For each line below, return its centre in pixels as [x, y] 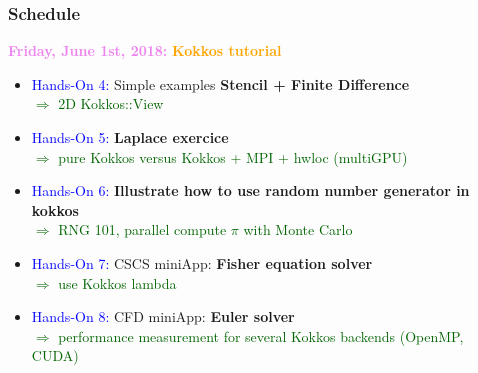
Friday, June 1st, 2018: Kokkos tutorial [145, 50]
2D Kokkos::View [111, 103]
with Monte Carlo [298, 229]
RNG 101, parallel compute [142, 229]
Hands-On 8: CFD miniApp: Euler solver [163, 316]
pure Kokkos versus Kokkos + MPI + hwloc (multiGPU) [233, 156]
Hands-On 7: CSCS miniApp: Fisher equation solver [202, 262]
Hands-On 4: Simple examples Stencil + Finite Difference [220, 83]
